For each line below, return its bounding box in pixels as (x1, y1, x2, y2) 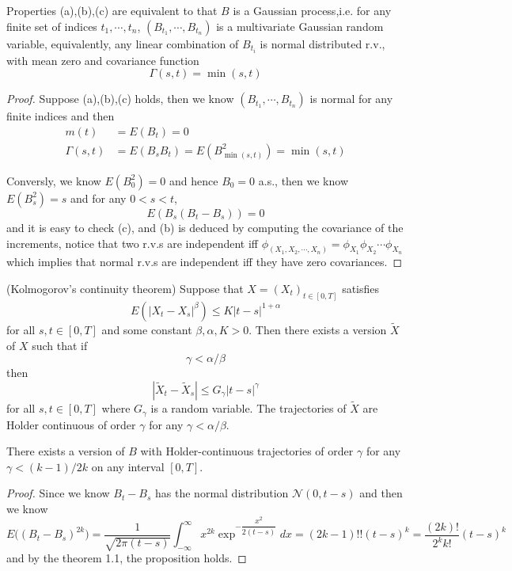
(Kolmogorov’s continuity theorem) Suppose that (6, 280, 244, 296)
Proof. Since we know (6, 485, 110, 501)
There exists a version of (6, 443, 125, 459)
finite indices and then (6, 108, 115, 124)
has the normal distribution (155, 485, 289, 501)
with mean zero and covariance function (6, 51, 199, 68)
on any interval (91, 458, 165, 474)
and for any (70, 189, 127, 206)
